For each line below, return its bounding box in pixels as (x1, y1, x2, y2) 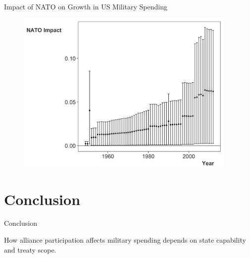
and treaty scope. (4, 244, 56, 255)
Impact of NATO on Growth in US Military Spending (4, 1, 168, 11)
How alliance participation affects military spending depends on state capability (4, 235, 246, 245)
